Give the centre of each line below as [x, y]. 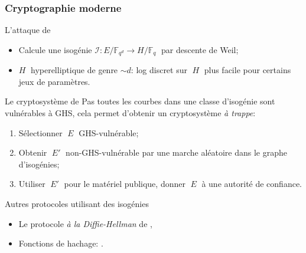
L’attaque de [28, 30]
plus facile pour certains [248, 70]
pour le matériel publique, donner [125, 184]
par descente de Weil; [200, 49]
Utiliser [32, 184]
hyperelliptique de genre [74, 70]
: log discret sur [159, 70]
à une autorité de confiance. [252, 184]
